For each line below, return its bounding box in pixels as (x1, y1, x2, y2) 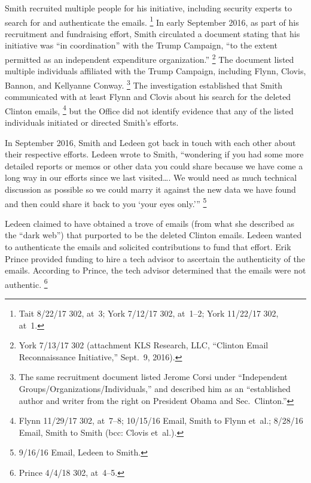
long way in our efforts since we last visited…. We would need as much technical (5, 171, 297, 184)
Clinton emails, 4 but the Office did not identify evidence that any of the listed (5, 102, 294, 117)
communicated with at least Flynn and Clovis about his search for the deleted (5, 90, 291, 103)
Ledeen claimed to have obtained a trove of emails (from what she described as (5, 217, 294, 229)
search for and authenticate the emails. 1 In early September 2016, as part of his (5, 14, 299, 28)
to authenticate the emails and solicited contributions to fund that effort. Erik (5, 240, 291, 253)
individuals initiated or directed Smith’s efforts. (5, 116, 179, 128)
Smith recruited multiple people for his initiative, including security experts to (5, 2, 292, 14)
